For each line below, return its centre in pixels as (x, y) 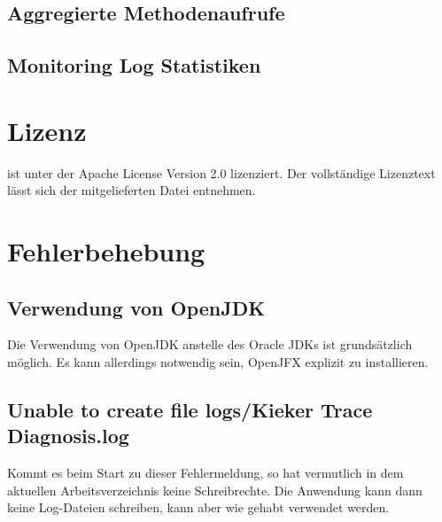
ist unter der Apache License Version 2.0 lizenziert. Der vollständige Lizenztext (221, 172)
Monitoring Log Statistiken (134, 65)
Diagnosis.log (68, 436)
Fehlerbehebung (106, 251)
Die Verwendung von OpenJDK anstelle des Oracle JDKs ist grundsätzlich (210, 344)
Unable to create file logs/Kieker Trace (190, 410)
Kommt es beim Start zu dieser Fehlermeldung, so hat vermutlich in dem (205, 473)
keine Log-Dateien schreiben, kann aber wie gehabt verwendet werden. (198, 507)
